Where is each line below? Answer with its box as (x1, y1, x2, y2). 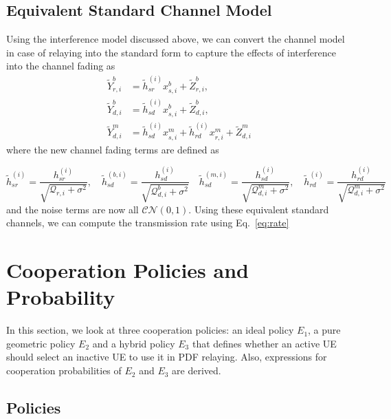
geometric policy (6, 336, 76, 350)
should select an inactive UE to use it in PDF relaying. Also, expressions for (6, 350, 327, 364)
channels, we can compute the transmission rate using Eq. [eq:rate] (6, 215, 289, 230)
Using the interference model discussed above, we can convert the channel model (6, 32, 345, 46)
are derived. (172, 363, 221, 378)
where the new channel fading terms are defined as (6, 142, 219, 156)
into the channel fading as (6, 58, 115, 73)
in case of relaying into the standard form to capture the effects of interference (6, 45, 336, 59)
